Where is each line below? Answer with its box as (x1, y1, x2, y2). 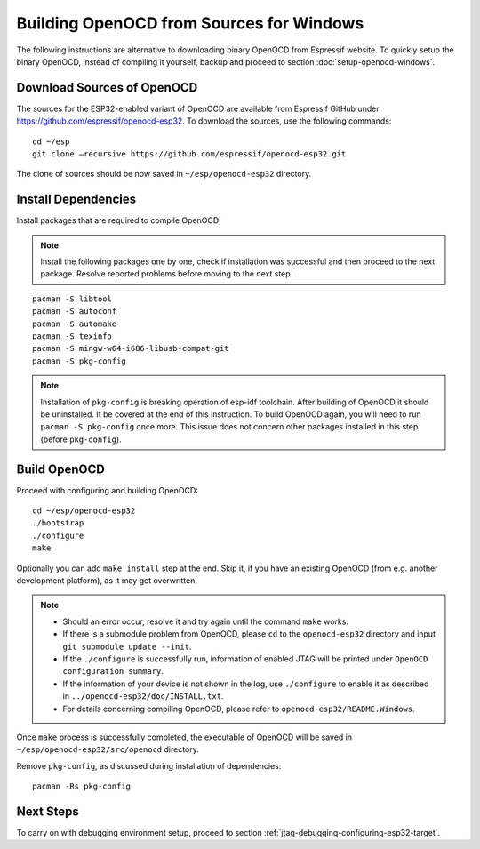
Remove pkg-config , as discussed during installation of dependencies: (16, 760, 282, 771)
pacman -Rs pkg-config (32, 781, 132, 791)
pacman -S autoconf (32, 307, 117, 316)
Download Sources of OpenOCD (16, 80, 198, 95)
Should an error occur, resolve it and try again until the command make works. (62, 616, 348, 627)
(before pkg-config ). (40, 434, 122, 445)
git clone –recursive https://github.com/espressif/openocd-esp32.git (32, 149, 347, 159)
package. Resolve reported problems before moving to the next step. (40, 268, 293, 279)
